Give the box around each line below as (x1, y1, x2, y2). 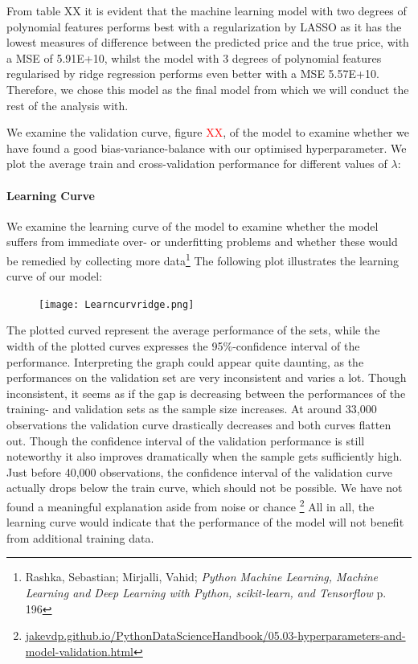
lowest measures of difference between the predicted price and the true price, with (6, 34, 409, 51)
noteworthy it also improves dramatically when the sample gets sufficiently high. (6, 448, 403, 465)
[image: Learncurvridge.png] (39, 298, 195, 310)
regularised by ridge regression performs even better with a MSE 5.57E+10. (6, 65, 379, 82)
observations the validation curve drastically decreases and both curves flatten (6, 416, 391, 432)
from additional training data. (6, 529, 154, 546)
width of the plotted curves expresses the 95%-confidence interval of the (6, 338, 360, 355)
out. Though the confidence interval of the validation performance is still (6, 432, 365, 449)
